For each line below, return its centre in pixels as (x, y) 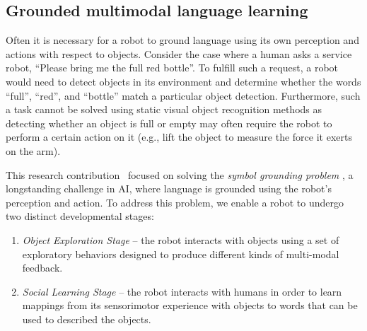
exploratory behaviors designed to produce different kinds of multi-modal (181, 254)
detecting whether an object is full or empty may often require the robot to (169, 123)
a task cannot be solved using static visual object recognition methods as (164, 109)
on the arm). (33, 150)
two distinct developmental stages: (80, 216)
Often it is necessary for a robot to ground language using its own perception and (182, 40)
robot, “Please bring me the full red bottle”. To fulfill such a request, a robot (172, 68)
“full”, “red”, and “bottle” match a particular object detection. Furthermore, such (183, 95)
